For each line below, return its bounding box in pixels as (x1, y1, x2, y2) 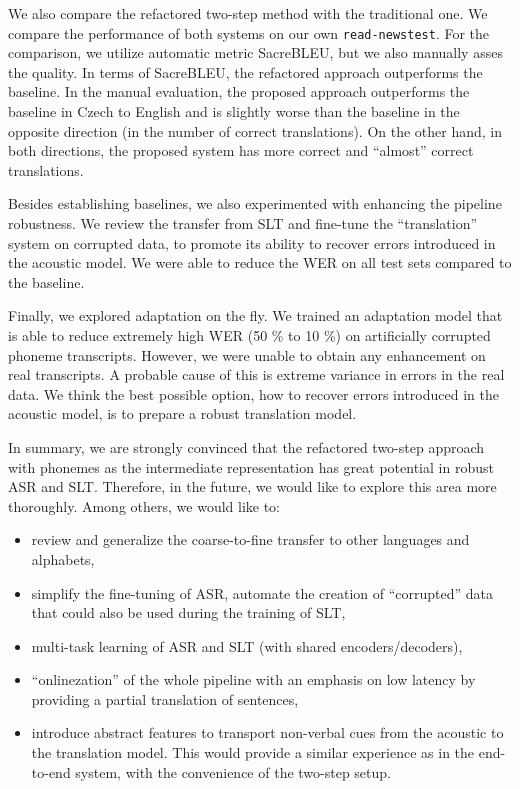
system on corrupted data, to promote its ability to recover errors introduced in (8, 232, 496, 253)
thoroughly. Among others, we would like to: (8, 495, 281, 516)
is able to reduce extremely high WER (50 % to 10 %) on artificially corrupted (8, 324, 491, 345)
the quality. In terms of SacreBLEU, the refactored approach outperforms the (8, 61, 483, 82)
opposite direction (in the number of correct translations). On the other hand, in (8, 120, 503, 141)
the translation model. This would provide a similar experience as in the (31, 742, 475, 763)
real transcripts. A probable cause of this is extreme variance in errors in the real (8, 364, 505, 385)
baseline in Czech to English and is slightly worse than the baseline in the (8, 101, 460, 122)
